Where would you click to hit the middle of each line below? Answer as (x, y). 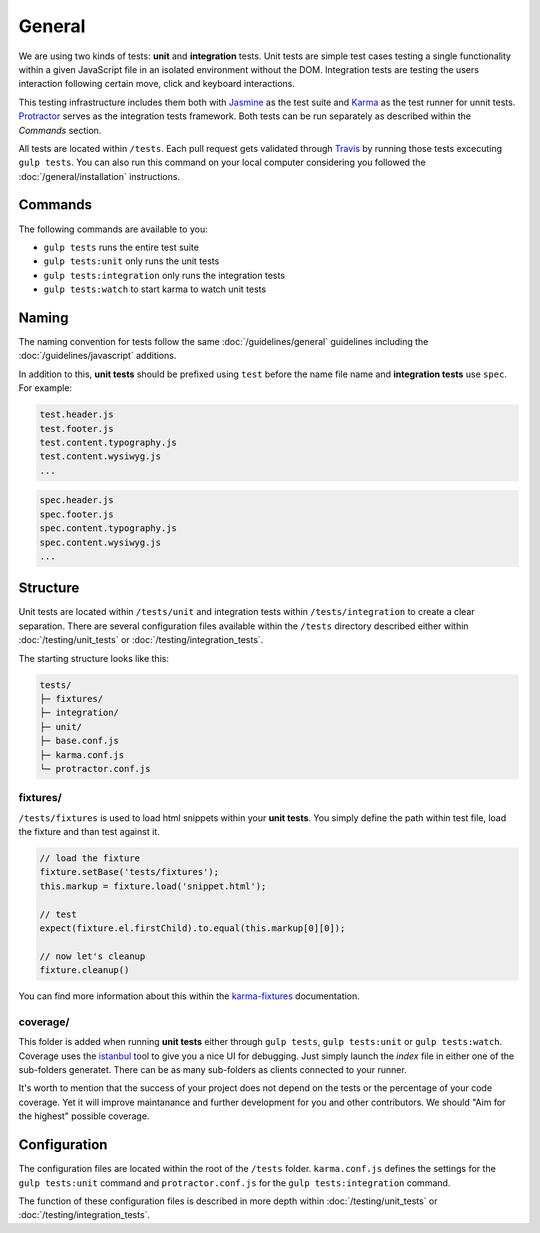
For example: (45, 388)
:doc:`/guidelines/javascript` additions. (97, 356)
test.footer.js (76, 428)
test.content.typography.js (108, 442)
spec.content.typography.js (108, 528)
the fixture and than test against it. (89, 832)
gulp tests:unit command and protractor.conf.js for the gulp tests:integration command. (234, 1182)
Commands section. (60, 130)
